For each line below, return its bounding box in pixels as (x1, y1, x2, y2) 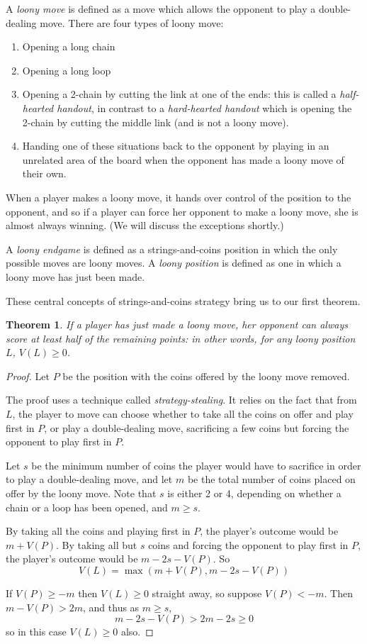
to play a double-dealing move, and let (6, 472, 173, 487)
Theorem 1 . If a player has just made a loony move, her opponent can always (6, 317, 348, 332)
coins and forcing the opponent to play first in (148, 537, 349, 552)
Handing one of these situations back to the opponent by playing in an (22, 138, 329, 153)
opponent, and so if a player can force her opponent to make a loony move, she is (6, 204, 358, 218)
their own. (22, 166, 67, 181)
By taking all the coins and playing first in (6, 523, 191, 538)
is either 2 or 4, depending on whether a (167, 486, 341, 501)
